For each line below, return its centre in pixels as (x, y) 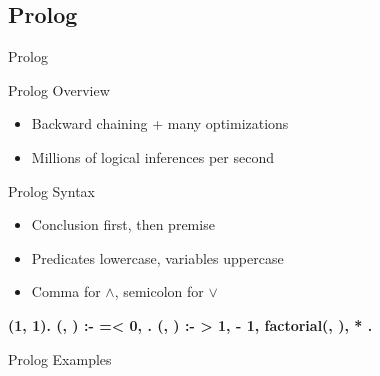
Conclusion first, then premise (123, 224)
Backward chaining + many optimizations (160, 123)
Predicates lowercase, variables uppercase (157, 257)
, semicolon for (159, 291)
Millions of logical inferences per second (152, 156)
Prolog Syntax (51, 190)
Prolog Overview (59, 89)
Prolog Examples (60, 358)
